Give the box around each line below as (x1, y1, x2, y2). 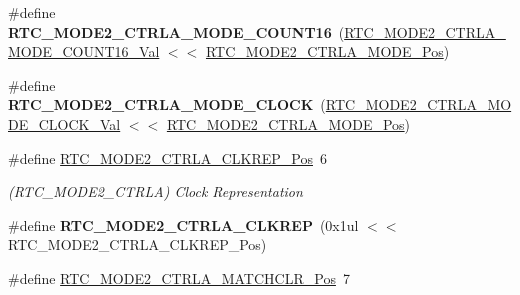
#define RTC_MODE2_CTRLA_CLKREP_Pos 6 (8, 147, 327, 168)
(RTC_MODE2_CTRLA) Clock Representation (8, 181, 303, 202)
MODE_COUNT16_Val (8, 41, 160, 62)
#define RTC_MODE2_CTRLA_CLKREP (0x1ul (8, 214, 359, 235)
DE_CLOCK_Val (8, 113, 121, 134)
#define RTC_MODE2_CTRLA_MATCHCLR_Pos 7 (8, 267, 350, 288)
